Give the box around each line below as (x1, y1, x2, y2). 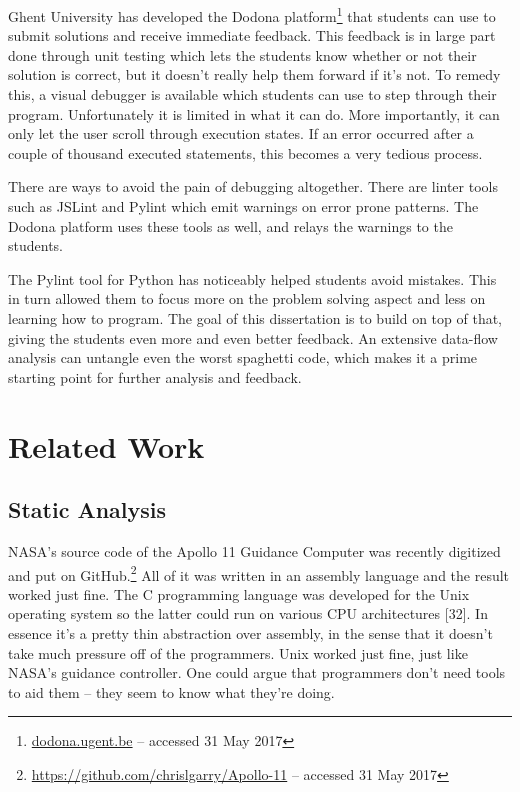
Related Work (8, 425, 205, 466)
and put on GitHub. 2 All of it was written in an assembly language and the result (8, 561, 510, 585)
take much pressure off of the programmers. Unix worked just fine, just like (8, 642, 468, 663)
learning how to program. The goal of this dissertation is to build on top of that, (8, 307, 503, 328)
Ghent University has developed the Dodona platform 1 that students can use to (8, 3, 496, 26)
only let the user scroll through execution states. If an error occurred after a (8, 123, 474, 144)
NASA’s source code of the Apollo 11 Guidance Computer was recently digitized (8, 540, 501, 561)
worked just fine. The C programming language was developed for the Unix (8, 583, 470, 604)
